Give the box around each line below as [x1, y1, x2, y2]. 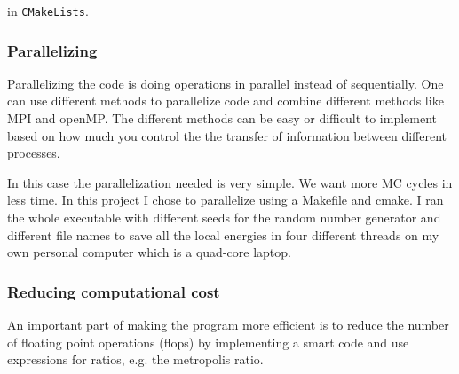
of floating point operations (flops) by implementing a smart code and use [7, 332, 409, 351]
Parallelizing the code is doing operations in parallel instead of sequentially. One [7, 74, 444, 92]
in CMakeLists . [7, 2, 89, 19]
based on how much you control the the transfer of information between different [7, 126, 447, 144]
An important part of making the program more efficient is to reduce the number [7, 316, 449, 334]
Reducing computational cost [7, 280, 220, 302]
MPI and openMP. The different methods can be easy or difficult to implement [7, 109, 438, 128]
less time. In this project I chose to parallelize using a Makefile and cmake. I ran [7, 191, 444, 209]
